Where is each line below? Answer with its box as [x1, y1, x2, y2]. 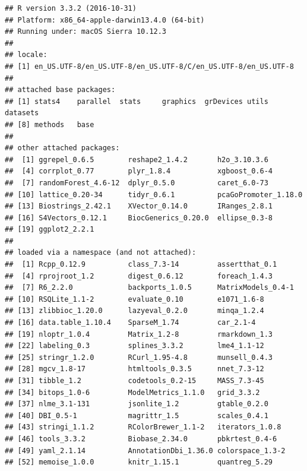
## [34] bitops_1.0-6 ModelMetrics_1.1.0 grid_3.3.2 [5, 388, 260, 397]
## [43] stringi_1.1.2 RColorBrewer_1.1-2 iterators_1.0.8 [5, 423, 281, 432]
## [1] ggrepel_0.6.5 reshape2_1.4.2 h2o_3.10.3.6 [5, 155, 268, 164]
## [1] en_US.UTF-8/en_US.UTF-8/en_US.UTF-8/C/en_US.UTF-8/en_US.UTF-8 [5, 62, 294, 71]
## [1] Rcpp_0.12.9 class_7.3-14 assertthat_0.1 [5, 260, 277, 269]
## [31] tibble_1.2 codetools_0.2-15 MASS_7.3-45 [5, 377, 264, 385]
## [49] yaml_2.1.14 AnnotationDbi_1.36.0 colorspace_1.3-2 [5, 446, 286, 455]
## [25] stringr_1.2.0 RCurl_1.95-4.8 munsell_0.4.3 [5, 353, 273, 362]
